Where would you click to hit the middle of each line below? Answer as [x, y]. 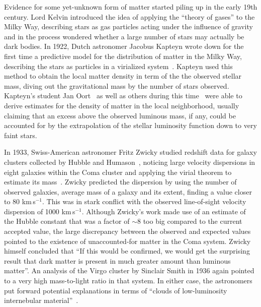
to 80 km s [20, 201]
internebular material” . [41, 300]
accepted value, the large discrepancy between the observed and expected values [127, 231]
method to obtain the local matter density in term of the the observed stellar [123, 76]
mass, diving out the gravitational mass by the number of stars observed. [117, 85]
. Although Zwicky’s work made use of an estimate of [164, 211]
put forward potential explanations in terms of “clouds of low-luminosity [116, 290]
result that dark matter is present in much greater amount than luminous [117, 260]
